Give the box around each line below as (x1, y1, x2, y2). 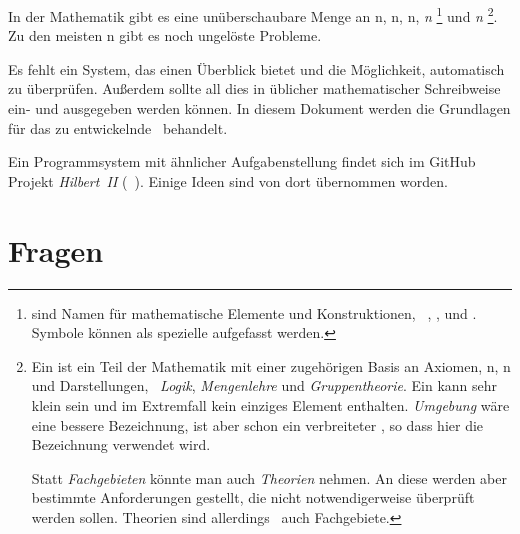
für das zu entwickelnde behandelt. (8, 117, 228, 138)
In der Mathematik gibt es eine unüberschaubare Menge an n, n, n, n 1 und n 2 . (8, 3, 498, 26)
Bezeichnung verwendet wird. (31, 434, 211, 455)
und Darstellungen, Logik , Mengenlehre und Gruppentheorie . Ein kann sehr (31, 375, 498, 396)
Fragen (8, 229, 104, 270)
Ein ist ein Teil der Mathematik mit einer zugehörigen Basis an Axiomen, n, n (31, 355, 511, 376)
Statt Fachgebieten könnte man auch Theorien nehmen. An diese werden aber (31, 467, 507, 488)
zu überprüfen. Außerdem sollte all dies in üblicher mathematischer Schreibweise (8, 78, 501, 99)
